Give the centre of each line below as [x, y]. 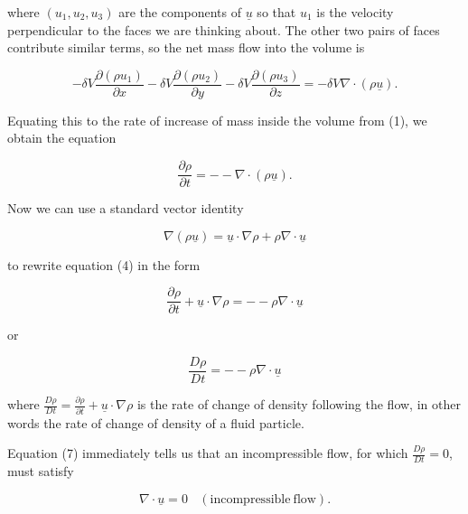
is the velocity [355, 12]
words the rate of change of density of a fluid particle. [156, 422]
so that [276, 12]
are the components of [180, 12]
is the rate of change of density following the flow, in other [299, 404]
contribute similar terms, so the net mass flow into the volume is [186, 47]
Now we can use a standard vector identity [126, 208]
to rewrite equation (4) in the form [104, 264]
